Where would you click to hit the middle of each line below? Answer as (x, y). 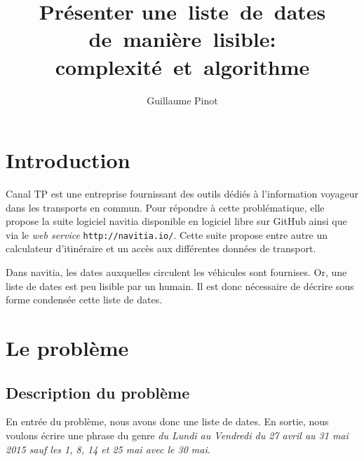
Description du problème (98, 392)
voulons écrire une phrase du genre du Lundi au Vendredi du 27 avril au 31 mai (177, 435)
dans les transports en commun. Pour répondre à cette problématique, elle (165, 207)
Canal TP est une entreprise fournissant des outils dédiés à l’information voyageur (182, 194)
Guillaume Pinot (182, 100)
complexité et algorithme (182, 66)
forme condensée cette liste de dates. (84, 300)
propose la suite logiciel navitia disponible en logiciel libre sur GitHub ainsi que (176, 221)
